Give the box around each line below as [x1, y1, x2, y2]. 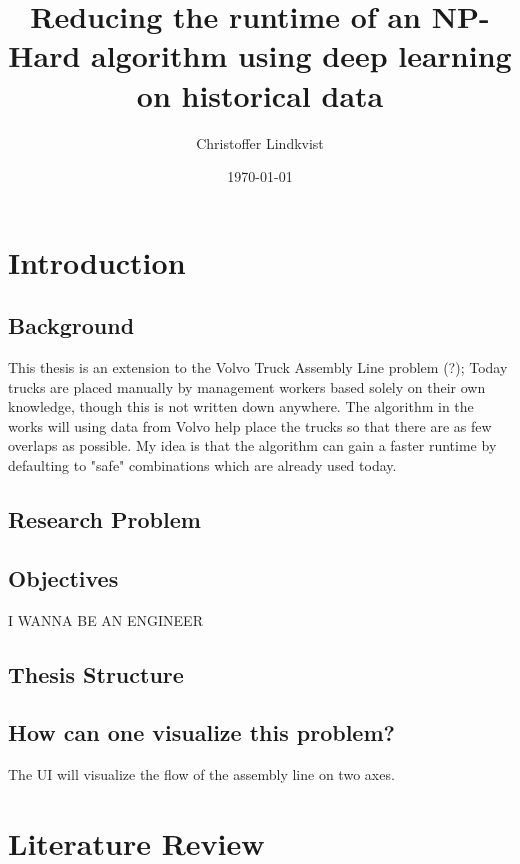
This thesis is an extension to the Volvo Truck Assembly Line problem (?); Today [8, 357, 508, 378]
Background [8, 310, 135, 341]
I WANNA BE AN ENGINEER [8, 609, 203, 630]
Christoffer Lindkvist [196, 132, 324, 153]
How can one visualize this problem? [8, 717, 395, 748]
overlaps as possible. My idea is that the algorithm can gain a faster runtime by [8, 435, 497, 456]
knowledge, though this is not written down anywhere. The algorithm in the [8, 396, 474, 417]
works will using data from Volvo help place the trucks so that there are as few [8, 415, 492, 436]
